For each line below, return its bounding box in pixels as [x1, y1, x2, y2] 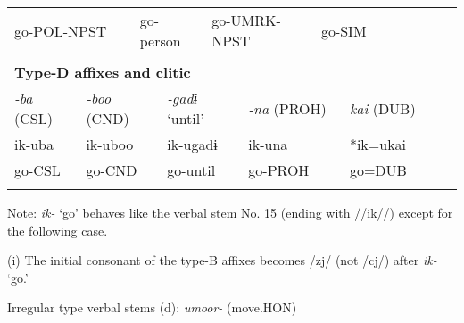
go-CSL [14, 160, 61, 180]
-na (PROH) [248, 97, 327, 119]
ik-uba [14, 134, 54, 154]
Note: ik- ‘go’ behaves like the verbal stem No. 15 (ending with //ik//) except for [7, 203, 453, 221]
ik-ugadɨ [167, 134, 218, 154]
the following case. [7, 220, 108, 239]
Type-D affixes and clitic [14, 62, 191, 82]
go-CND [86, 160, 137, 180]
